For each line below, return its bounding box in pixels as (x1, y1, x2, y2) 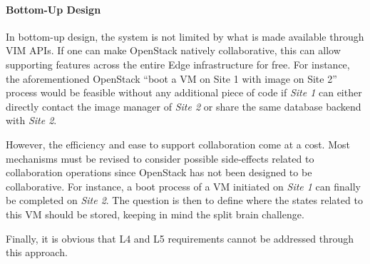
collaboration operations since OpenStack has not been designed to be (6, 165, 312, 180)
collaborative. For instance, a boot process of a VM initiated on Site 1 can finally (6, 178, 361, 193)
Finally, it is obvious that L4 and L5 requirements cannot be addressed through (6, 230, 354, 245)
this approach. (6, 245, 68, 260)
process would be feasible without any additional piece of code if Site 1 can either (6, 85, 362, 100)
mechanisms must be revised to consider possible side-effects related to (6, 151, 314, 166)
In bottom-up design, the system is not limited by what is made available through (6, 29, 364, 44)
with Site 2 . (6, 113, 57, 128)
